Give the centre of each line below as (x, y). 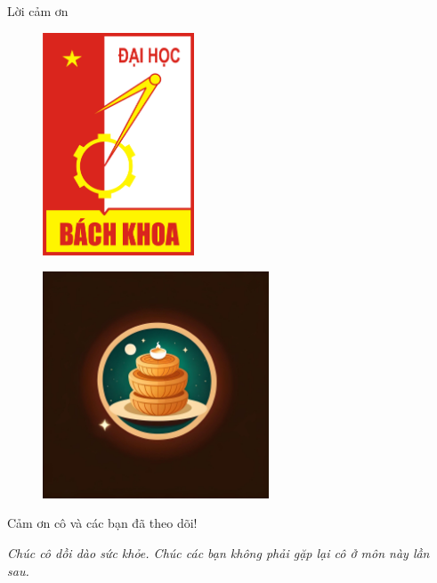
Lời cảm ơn (38, 11)
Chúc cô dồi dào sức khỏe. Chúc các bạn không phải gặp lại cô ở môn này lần (218, 553)
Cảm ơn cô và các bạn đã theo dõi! (102, 523)
